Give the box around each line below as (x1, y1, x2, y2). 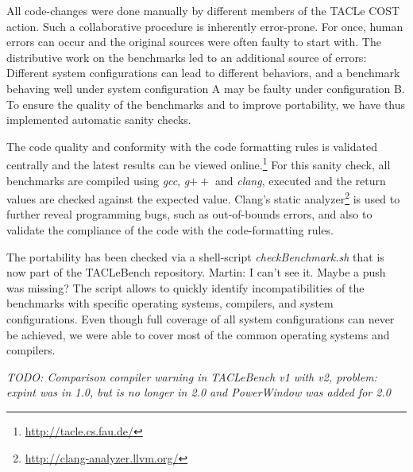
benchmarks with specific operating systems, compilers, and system (6, 295, 334, 311)
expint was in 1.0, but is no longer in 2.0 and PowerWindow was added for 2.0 (6, 384, 391, 400)
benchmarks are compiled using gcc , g (6, 172, 190, 188)
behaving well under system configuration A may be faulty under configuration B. (6, 79, 405, 96)
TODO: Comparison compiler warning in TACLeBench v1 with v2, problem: (6, 368, 377, 385)
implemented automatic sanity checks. (6, 111, 191, 128)
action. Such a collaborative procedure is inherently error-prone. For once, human (6, 17, 403, 34)
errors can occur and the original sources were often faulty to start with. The (6, 33, 381, 50)
